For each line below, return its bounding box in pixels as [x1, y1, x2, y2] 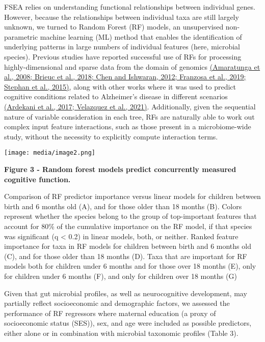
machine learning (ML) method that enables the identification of [40, 31, 242, 42]
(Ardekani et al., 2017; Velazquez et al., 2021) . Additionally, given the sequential [4, 101, 256, 111]
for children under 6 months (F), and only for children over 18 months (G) [4, 270, 237, 281]
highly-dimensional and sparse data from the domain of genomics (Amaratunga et [4, 61, 260, 72]
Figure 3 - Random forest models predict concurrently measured [4, 163, 236, 174]
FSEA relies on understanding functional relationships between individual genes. [4, 2, 255, 12]
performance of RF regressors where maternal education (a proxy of [4, 307, 216, 318]
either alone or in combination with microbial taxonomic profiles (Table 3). [4, 327, 238, 338]
